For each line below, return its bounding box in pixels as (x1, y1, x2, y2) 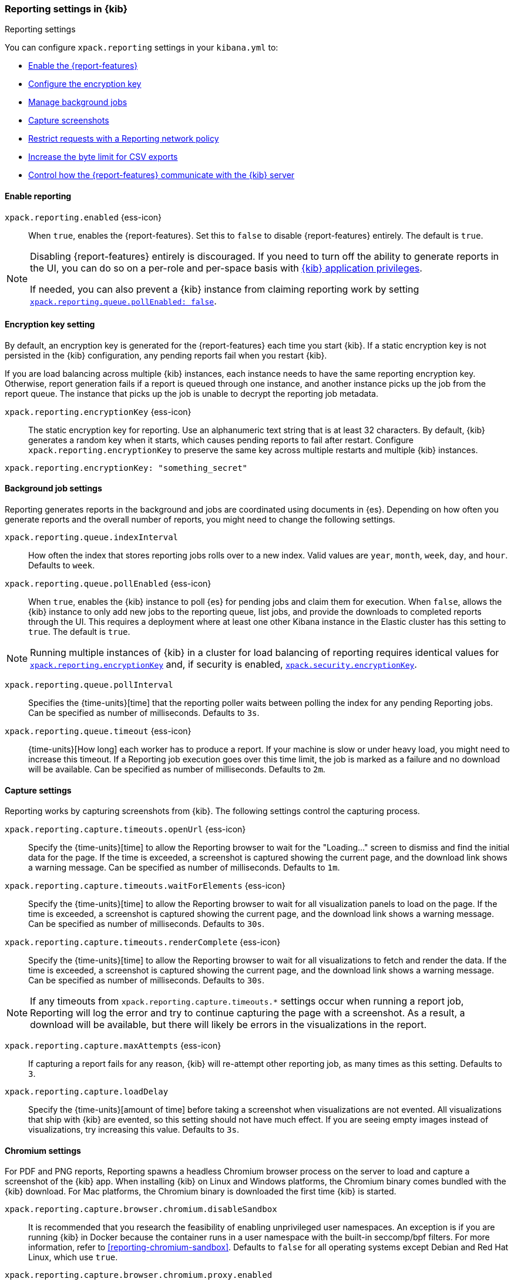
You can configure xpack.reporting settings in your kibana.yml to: (5, 42, 278, 53)
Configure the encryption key (28, 79, 142, 89)
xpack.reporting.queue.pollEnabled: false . (30, 294, 217, 307)
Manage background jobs (28, 97, 127, 108)
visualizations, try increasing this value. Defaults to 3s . (28, 1124, 239, 1135)
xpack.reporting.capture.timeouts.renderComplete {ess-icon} (5, 937, 281, 948)
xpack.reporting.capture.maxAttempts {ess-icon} (5, 1040, 221, 1051)
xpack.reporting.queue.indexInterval (5, 533, 179, 543)
